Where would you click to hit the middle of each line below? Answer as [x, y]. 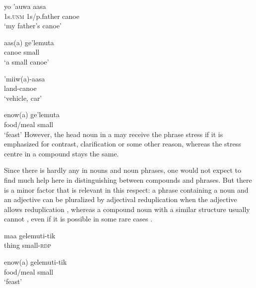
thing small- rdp [28, 245]
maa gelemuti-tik [30, 235]
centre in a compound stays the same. [62, 153]
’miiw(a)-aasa [25, 78]
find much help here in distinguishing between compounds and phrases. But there [128, 180]
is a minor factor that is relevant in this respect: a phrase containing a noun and [126, 189]
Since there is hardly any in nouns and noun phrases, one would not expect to [123, 170]
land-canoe [20, 88]
